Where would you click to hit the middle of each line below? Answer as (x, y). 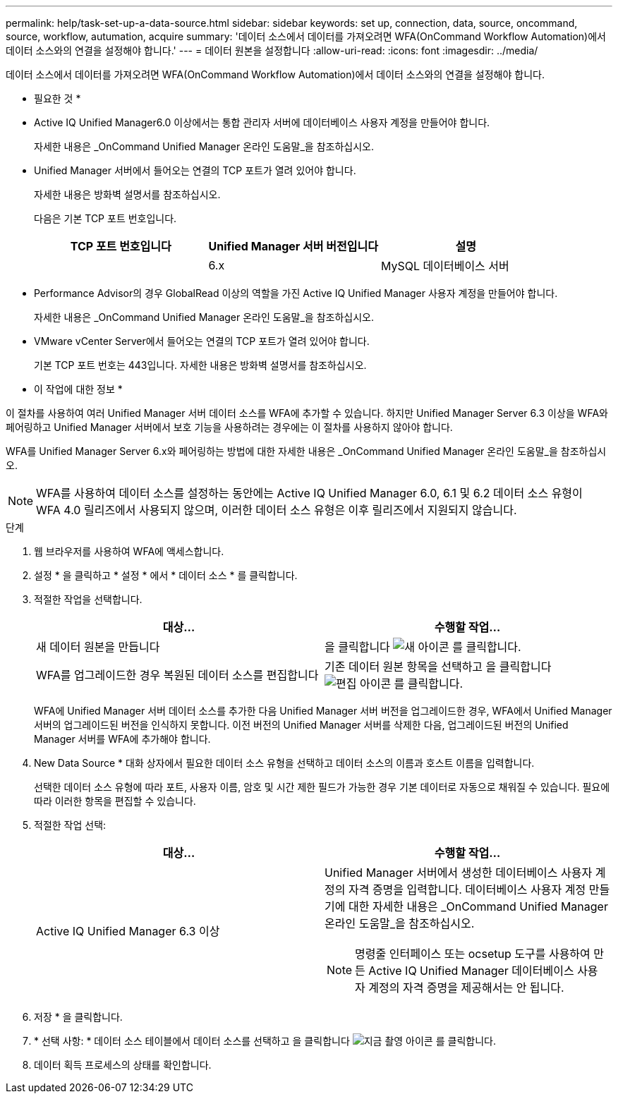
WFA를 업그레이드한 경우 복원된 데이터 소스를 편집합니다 (177, 675)
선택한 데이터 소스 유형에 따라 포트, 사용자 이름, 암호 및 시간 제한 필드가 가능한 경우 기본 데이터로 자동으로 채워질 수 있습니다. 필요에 (322, 787)
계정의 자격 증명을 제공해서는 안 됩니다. (466, 988)
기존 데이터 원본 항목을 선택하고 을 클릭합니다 (438, 667)
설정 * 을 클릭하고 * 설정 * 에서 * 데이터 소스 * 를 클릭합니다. (166, 575)
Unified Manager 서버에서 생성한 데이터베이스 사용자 (459, 873)
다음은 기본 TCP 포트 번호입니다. (105, 218)
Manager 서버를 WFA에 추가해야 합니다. (122, 739)
